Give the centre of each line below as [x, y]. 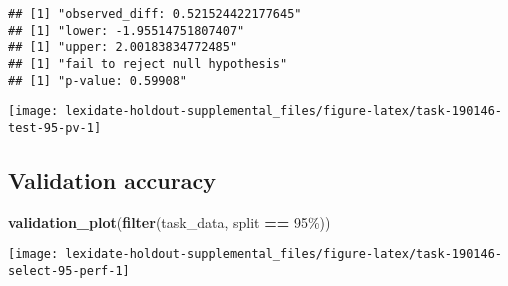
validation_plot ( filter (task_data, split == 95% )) [169, 221]
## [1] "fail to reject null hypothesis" [148, 63]
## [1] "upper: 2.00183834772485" [123, 47]
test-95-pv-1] [55, 127]
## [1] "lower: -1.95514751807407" [126, 30]
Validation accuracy [112, 179]
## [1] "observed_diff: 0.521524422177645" [155, 14]
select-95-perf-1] [69, 271]
